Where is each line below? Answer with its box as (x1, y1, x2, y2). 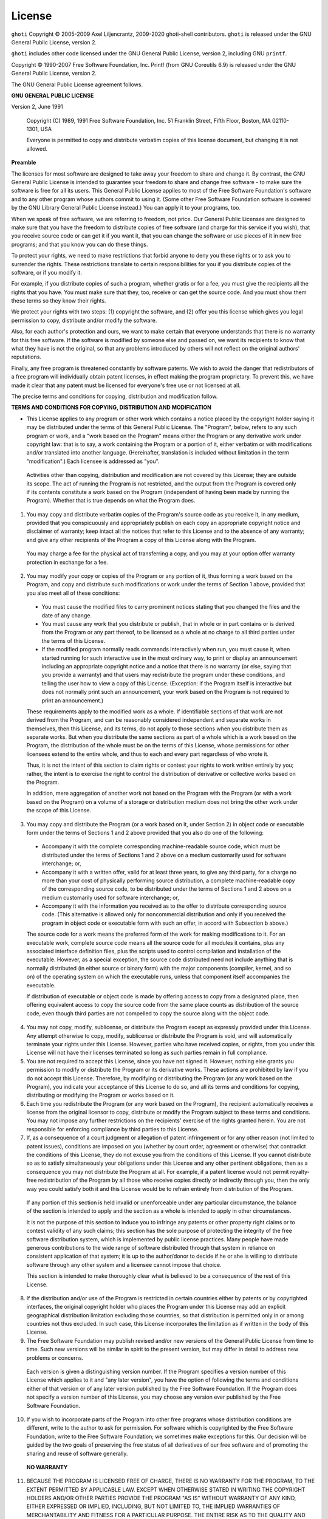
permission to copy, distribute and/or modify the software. (11, 317, 157, 324)
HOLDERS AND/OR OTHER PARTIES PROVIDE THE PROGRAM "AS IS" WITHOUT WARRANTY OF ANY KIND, (26, 1495, 296, 1502)
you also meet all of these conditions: (26, 589, 120, 597)
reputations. (11, 353, 42, 361)
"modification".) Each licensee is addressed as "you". (26, 458, 160, 465)
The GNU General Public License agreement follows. (11, 81, 143, 88)
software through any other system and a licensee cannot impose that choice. (26, 1261, 222, 1268)
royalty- (290, 1168, 310, 1175)
